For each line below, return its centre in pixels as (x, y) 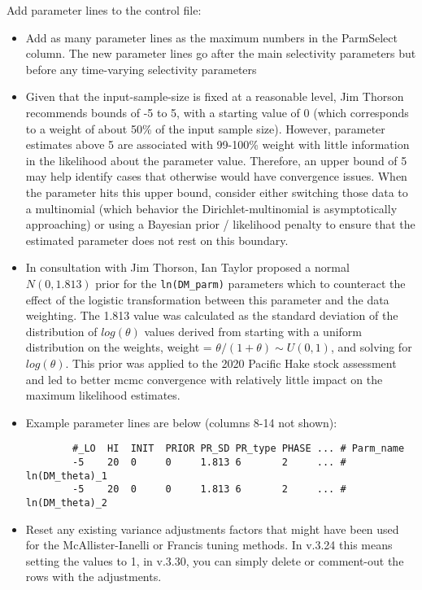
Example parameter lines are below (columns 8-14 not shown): (181, 422)
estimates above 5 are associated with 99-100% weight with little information (218, 144)
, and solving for (371, 347)
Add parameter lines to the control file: (104, 10)
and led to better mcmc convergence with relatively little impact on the (204, 379)
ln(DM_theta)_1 (67, 476)
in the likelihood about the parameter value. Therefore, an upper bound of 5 (216, 160)
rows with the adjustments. (94, 577)
